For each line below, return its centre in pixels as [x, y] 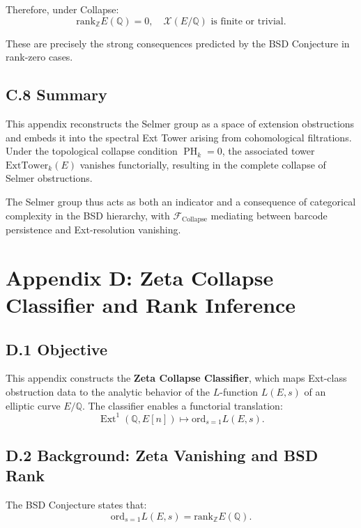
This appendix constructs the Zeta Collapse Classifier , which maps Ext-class [176, 378]
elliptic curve [33, 405]
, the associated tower [268, 151]
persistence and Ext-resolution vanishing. [93, 229]
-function [239, 391]
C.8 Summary [56, 94]
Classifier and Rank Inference [151, 304]
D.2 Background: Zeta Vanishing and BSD [162, 455]
